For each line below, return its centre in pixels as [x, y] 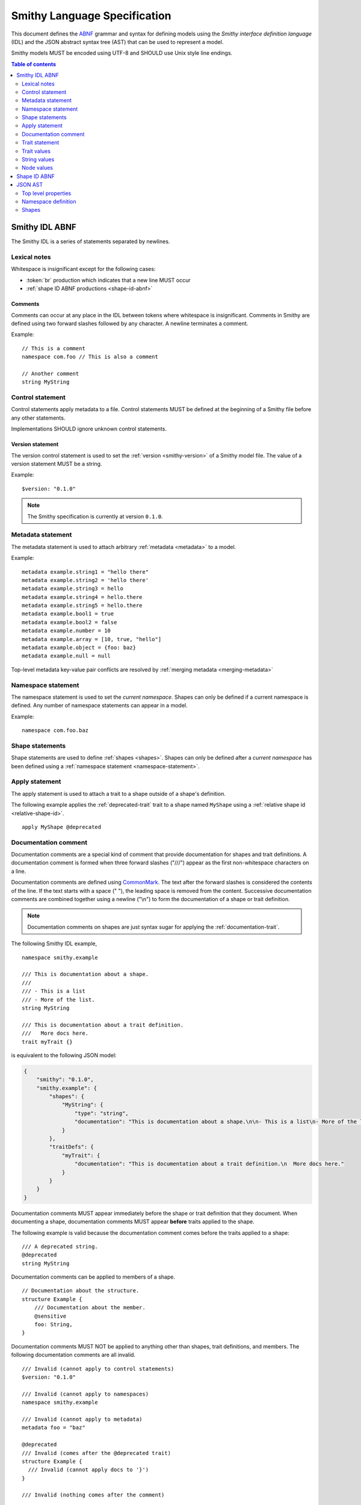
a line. [19, 871]
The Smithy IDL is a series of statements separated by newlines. [91, 241]
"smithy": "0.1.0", [65, 1080]
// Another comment [51, 374]
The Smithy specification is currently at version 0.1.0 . [95, 516]
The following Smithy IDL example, [54, 944]
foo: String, [53, 1325]
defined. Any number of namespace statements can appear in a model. [99, 706]
